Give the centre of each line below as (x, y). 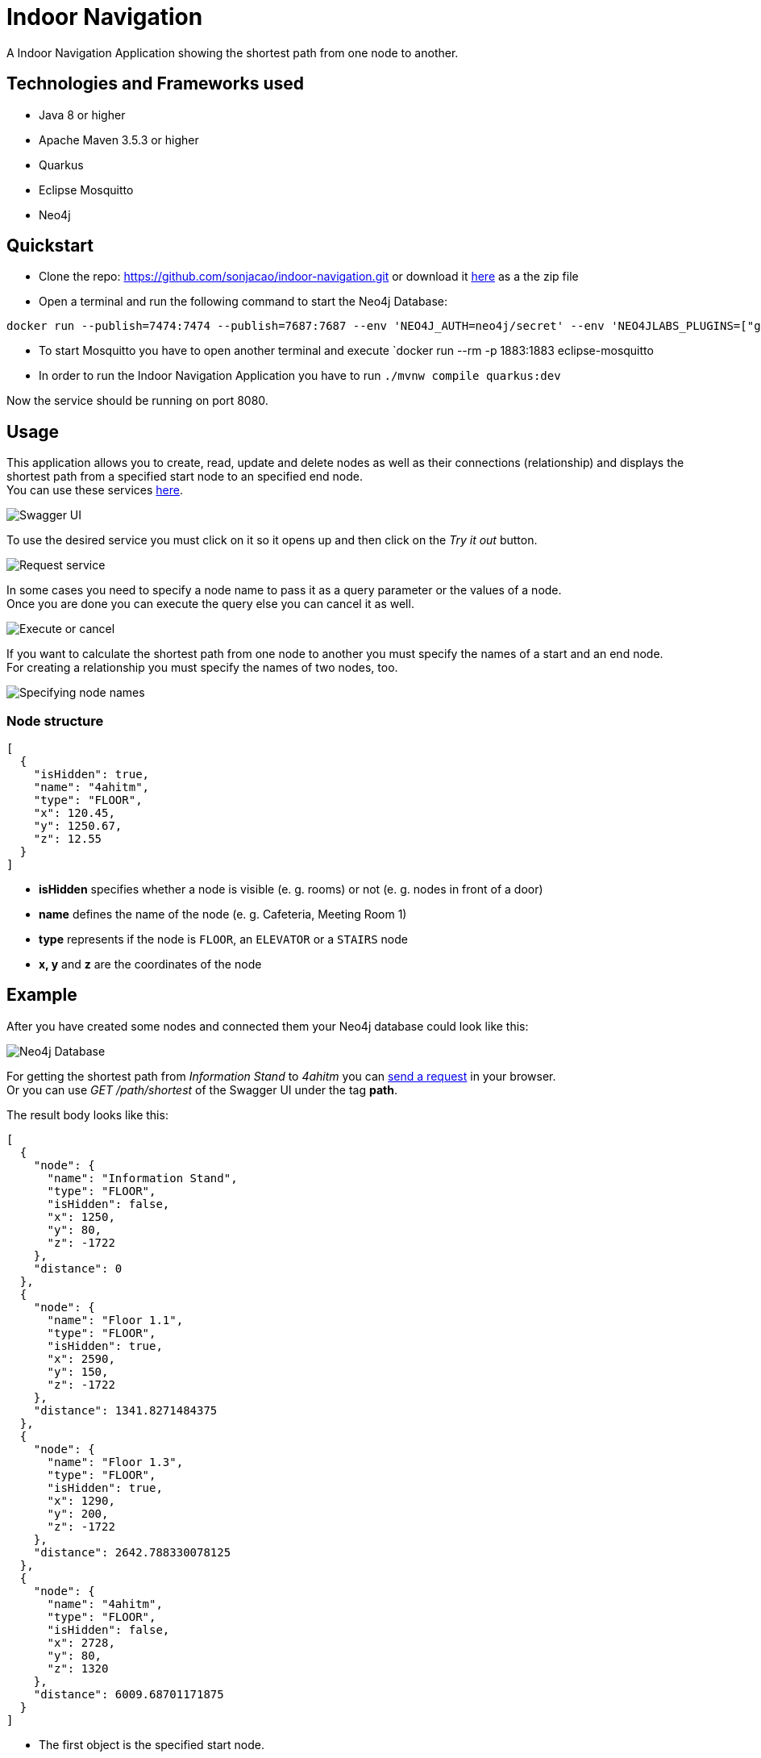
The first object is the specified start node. (152, 1744)
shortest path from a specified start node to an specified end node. (185, 477)
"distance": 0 (78, 1268)
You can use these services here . (95, 490)
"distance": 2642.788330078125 (132, 1552)
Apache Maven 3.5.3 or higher (119, 140)
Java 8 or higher (82, 115)
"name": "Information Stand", (142, 1178)
